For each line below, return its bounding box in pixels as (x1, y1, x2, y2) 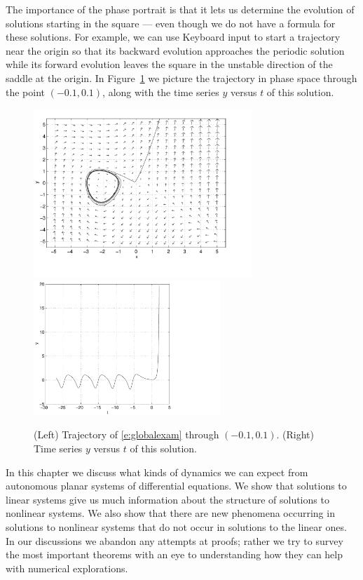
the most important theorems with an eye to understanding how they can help (6, 547, 343, 562)
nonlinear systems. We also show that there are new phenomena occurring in (6, 506, 335, 520)
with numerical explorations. (6, 560, 128, 575)
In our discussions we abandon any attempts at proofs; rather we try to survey (6, 533, 343, 548)
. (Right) (276, 427, 314, 442)
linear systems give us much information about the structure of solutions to (6, 492, 329, 506)
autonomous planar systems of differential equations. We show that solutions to (6, 478, 347, 493)
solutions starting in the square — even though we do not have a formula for (6, 15, 336, 30)
